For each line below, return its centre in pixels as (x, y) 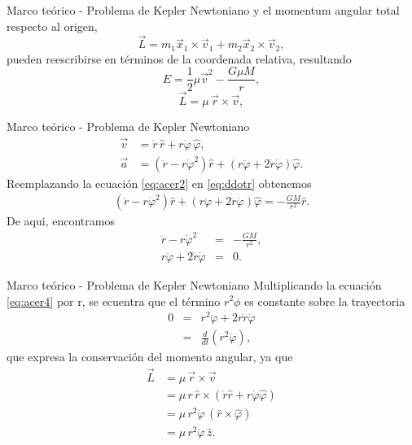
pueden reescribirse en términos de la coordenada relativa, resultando (179, 58)
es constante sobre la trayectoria (325, 301)
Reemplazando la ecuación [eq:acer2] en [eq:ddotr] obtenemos (159, 183)
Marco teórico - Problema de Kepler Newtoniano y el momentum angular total (203, 10)
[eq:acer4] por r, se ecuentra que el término (114, 301)
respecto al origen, (52, 26)
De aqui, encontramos (61, 221)
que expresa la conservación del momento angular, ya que (150, 357)
